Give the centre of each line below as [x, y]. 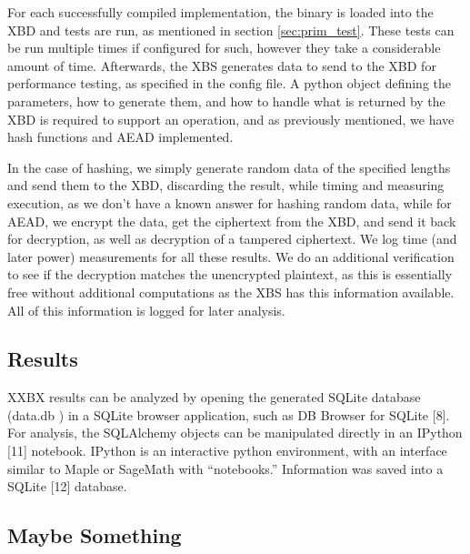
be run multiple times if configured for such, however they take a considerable [224, 48]
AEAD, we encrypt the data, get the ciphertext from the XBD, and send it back [232, 221]
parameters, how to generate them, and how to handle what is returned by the [226, 101]
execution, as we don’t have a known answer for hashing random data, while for [230, 202]
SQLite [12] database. [67, 486]
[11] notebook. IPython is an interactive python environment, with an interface [227, 451]
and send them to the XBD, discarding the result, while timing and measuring [226, 185]
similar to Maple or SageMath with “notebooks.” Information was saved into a [225, 468]
